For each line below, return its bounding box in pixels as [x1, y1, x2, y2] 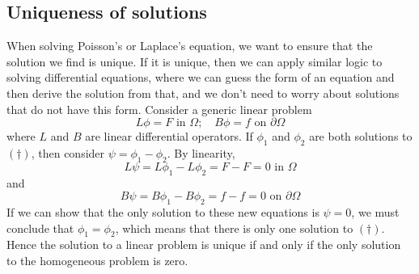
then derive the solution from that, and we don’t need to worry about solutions [6, 84, 400, 101]
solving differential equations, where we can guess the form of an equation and [6, 69, 395, 86]
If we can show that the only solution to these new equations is [6, 203, 320, 220]
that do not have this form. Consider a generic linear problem [6, 100, 312, 117]
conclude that [6, 219, 74, 236]
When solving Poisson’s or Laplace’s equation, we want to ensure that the [6, 37, 373, 54]
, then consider [31, 144, 105, 161]
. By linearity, [167, 144, 235, 161]
